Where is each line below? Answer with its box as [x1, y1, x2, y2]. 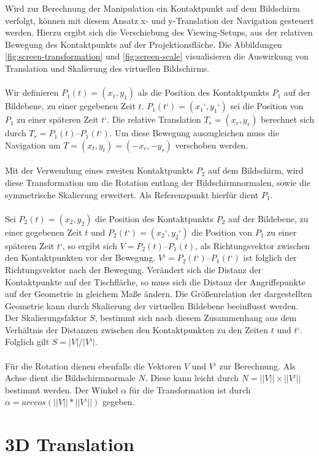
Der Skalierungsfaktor [5, 311, 87, 324]
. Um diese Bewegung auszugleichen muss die [109, 126, 279, 139]
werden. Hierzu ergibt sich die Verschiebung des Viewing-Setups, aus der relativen [5, 26, 313, 39]
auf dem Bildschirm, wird [208, 164, 304, 177]
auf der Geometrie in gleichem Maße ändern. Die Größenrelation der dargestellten [5, 287, 312, 300]
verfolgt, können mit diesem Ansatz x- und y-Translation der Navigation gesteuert [5, 14, 314, 26]
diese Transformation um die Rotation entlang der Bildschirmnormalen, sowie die [5, 176, 310, 188]
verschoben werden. [175, 138, 248, 151]
